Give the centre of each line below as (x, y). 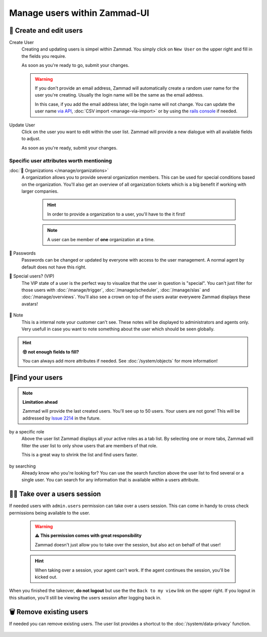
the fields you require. (44, 56)
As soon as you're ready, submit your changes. (69, 148)
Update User (22, 125)
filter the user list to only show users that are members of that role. (89, 445)
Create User (22, 43)
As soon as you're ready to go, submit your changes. (75, 65)
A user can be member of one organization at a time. (101, 239)
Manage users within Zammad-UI (79, 13)
